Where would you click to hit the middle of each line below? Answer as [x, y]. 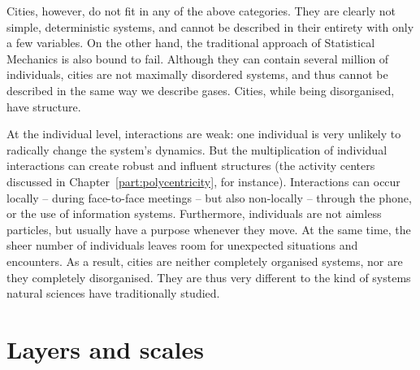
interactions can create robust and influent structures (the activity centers [191, 165]
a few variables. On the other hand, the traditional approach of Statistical [191, 43]
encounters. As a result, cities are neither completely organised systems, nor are [205, 261]
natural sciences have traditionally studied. [113, 293]
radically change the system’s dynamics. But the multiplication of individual [197, 149]
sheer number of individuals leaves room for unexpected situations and [182, 245]
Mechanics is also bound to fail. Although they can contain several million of [198, 58]
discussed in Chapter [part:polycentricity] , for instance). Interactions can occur [204, 181]
